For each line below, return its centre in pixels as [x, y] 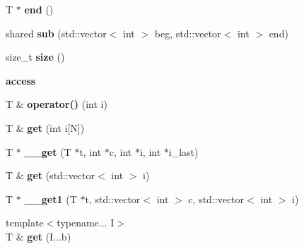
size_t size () [35, 57]
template [25, 223]
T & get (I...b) [39, 236]
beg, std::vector [188, 33]
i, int [150, 151]
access [21, 80]
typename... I [86, 223]
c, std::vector [216, 199]
